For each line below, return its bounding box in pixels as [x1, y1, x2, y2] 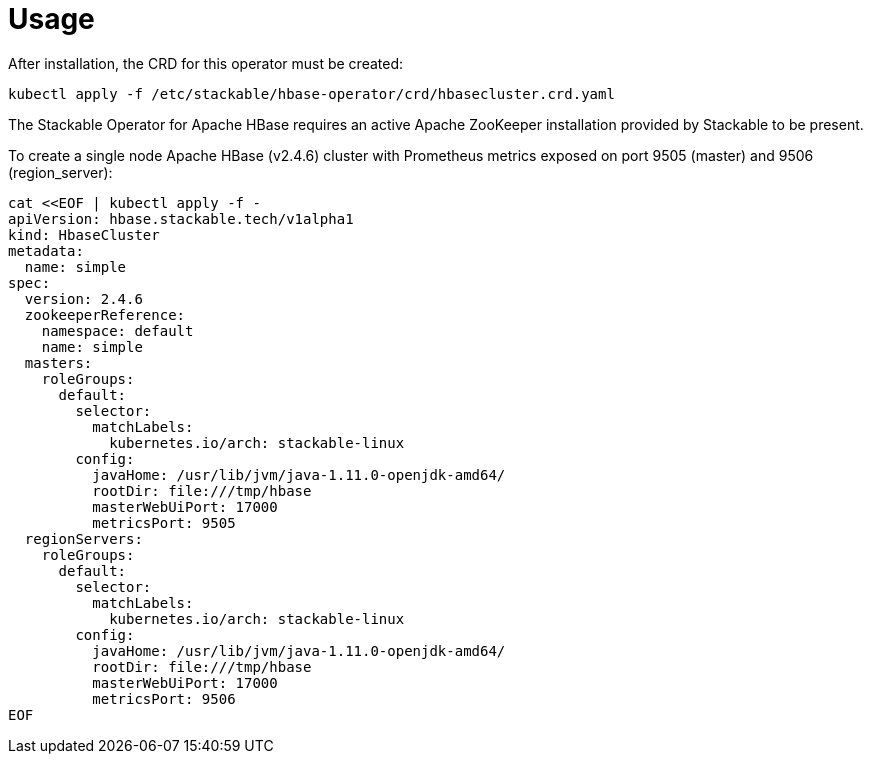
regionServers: [24, 530, 143, 547]
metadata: [8, 242, 84, 259]
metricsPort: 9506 [92, 690, 236, 707]
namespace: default [41, 322, 194, 339]
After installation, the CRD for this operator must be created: [8, 54, 404, 72]
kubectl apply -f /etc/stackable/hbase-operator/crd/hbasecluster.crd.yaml [8, 85, 615, 102]
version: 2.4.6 [24, 290, 143, 307]
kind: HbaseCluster [8, 226, 160, 243]
